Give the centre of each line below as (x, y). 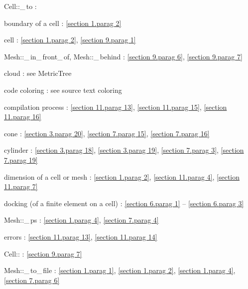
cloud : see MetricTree (38, 73)
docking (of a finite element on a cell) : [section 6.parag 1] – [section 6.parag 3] (124, 203)
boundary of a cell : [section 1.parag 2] (63, 23)
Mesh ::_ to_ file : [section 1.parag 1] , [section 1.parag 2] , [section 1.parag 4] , (120, 270)
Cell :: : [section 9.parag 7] (43, 253)
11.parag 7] (21, 186)
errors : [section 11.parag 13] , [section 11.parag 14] (81, 236)
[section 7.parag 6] (32, 280)
